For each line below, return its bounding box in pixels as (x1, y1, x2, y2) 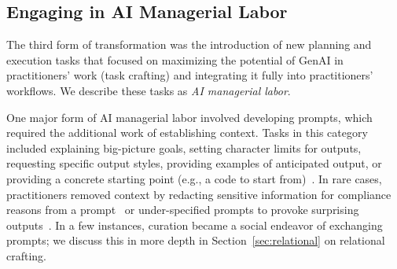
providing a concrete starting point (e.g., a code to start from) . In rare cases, (6, 170, 382, 186)
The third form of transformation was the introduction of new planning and (6, 36, 372, 53)
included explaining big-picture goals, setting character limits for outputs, (6, 139, 362, 156)
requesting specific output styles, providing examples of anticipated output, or (6, 155, 382, 171)
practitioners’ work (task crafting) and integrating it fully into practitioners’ (6, 67, 373, 83)
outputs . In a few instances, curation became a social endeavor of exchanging (6, 216, 383, 233)
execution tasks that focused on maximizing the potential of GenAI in (6, 51, 344, 68)
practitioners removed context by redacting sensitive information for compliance (6, 186, 391, 202)
